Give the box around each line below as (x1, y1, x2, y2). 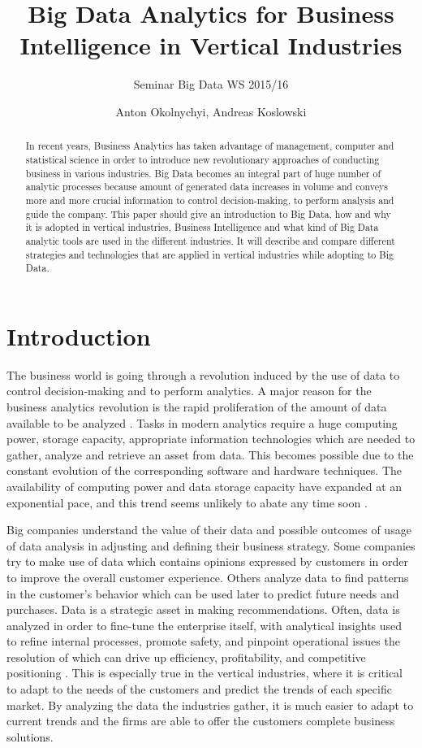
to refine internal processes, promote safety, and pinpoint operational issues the (6, 633, 400, 650)
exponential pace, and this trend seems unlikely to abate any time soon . (6, 494, 368, 511)
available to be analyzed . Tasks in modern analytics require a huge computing (6, 414, 398, 431)
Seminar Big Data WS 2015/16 (133, 76, 289, 93)
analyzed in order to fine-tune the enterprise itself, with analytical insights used (6, 616, 403, 633)
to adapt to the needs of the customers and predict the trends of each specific (6, 681, 392, 698)
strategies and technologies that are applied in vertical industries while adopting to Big (25, 247, 394, 261)
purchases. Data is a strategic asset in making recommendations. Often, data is (6, 601, 400, 618)
